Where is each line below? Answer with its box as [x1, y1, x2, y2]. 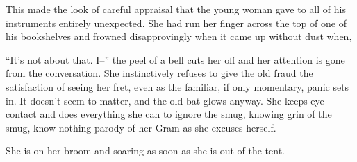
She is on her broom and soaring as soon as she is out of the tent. [6, 143, 285, 158]
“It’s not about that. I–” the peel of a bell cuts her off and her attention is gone [6, 52, 345, 66]
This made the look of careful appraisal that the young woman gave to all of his [6, 2, 346, 16]
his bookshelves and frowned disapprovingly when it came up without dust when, [6, 29, 352, 44]
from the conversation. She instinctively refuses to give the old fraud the [6, 66, 313, 80]
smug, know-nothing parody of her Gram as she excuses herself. [6, 120, 276, 134]
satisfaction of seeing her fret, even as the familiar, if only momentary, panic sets [6, 79, 349, 93]
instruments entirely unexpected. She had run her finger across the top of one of [6, 15, 347, 30]
